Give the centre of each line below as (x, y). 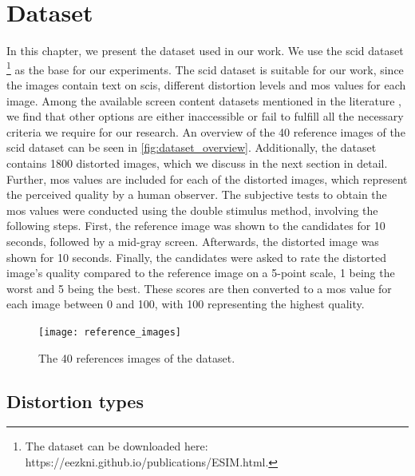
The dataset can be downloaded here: (117, 446)
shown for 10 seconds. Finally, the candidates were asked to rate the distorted (197, 257)
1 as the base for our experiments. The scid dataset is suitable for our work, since (205, 68)
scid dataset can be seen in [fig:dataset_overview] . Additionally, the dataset (192, 147)
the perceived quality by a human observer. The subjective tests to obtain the (197, 194)
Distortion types (75, 401)
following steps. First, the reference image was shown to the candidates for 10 (196, 226)
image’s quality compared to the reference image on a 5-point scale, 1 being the (201, 273)
